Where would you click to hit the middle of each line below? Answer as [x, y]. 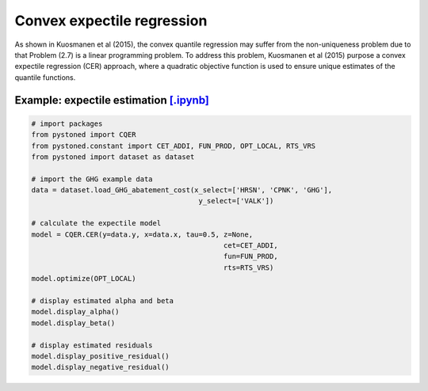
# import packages [67, 123]
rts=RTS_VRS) [248, 268]
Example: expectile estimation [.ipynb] [112, 100]
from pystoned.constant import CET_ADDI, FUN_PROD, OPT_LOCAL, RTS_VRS [174, 146]
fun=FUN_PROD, [250, 256]
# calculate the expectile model [96, 223]
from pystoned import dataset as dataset [113, 157]
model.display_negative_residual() [100, 367]
